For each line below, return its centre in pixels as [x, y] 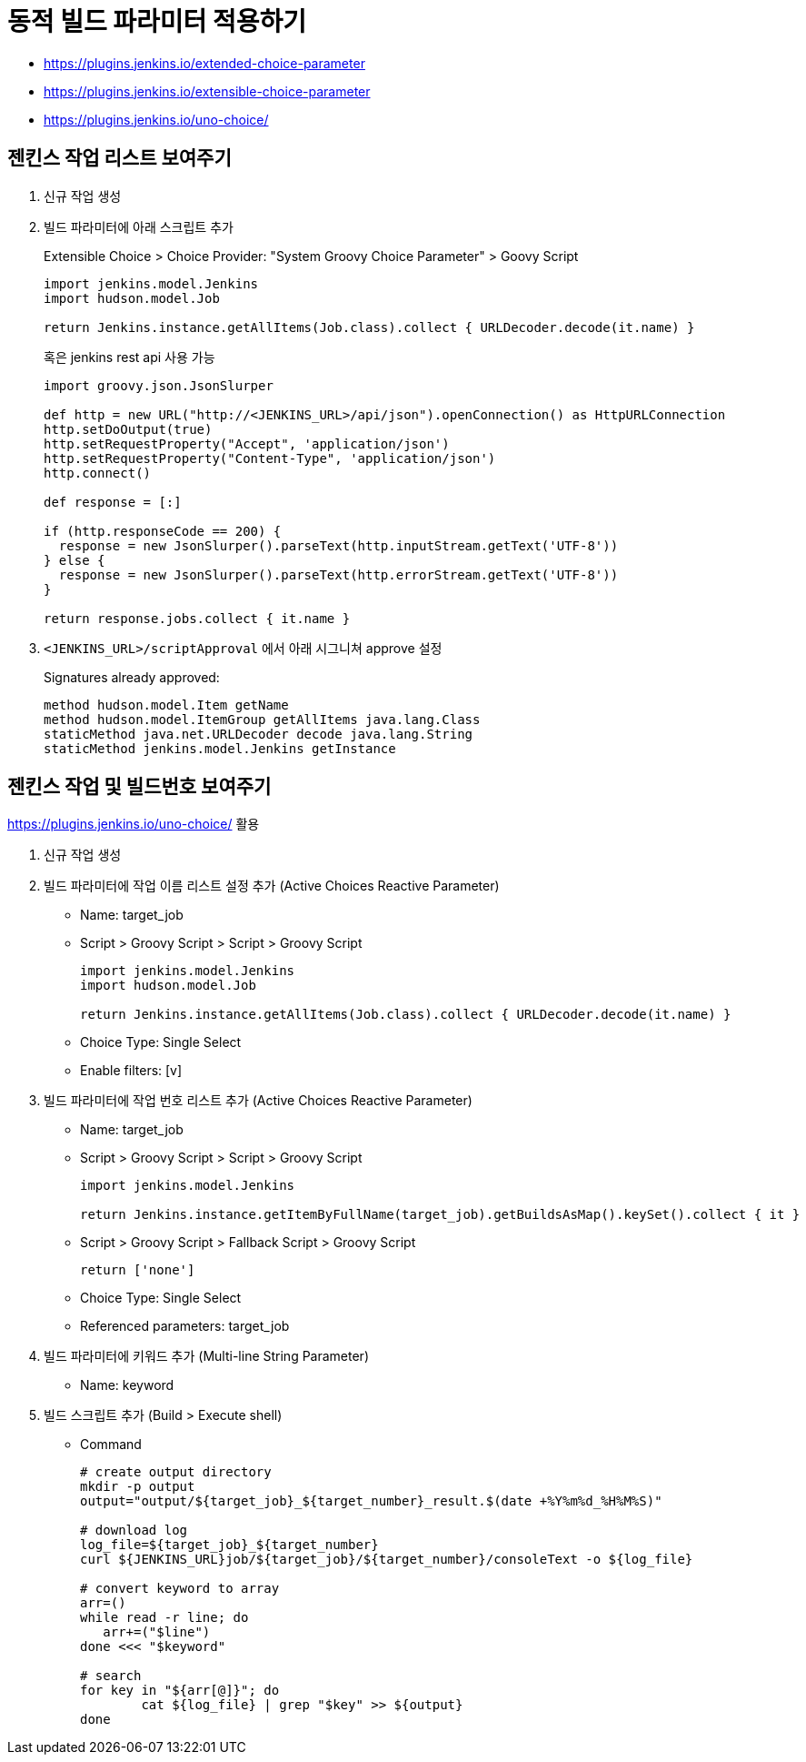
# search [111, 1676]
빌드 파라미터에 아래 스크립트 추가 [139, 227]
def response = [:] [113, 502]
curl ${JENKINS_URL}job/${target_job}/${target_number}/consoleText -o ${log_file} [387, 1560]
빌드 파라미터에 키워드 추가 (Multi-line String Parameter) [206, 1356]
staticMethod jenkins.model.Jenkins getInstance [220, 748]
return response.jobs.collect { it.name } [197, 618]
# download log [134, 1530]
